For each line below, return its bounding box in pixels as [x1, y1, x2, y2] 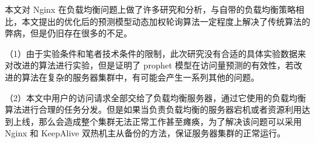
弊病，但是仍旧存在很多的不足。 [5, 27, 132, 39]
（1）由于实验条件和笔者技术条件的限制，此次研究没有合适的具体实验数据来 [5, 47, 306, 59]
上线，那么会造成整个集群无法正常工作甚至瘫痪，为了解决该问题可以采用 [13, 115, 302, 127]
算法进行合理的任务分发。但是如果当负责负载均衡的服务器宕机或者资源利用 [5, 103, 302, 116]
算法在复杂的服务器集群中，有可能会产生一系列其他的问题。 [21, 70, 259, 83]
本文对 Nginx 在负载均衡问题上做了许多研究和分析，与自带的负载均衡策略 [5, 3, 296, 15]
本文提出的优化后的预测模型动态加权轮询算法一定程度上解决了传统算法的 [21, 15, 310, 27]
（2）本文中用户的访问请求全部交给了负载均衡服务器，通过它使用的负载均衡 [5, 91, 306, 104]
